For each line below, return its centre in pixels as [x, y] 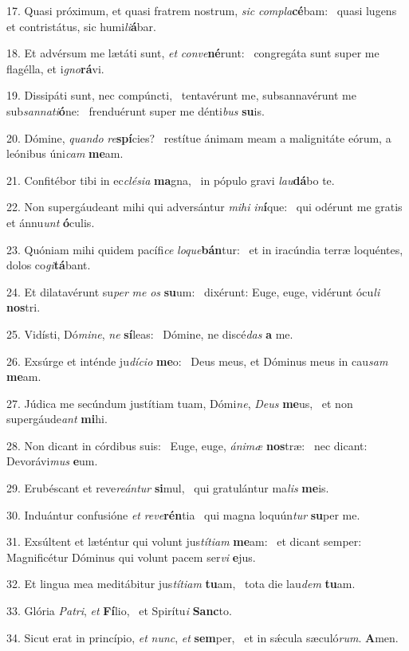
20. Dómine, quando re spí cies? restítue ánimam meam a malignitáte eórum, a [199, 137]
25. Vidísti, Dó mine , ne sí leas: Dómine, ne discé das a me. [150, 333]
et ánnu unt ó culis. [51, 222]
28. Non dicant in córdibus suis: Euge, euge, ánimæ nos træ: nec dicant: [187, 445]
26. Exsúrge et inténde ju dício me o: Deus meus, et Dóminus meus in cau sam [197, 361]
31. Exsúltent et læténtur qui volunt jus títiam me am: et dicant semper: [184, 541]
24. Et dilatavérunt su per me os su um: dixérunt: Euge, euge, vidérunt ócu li [193, 291]
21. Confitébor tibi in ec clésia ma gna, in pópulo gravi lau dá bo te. [171, 180]
